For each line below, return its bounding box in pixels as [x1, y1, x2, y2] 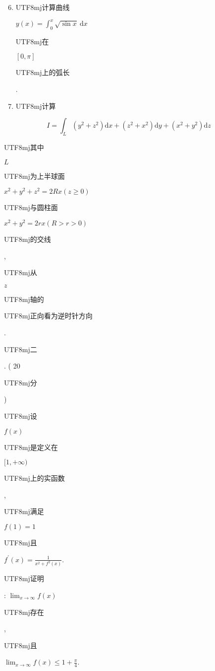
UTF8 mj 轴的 [4, 294, 44, 304]
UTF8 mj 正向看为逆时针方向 [4, 310, 93, 321]
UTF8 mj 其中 [4, 142, 44, 152]
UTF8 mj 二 [4, 344, 37, 354]
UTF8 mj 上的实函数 [4, 473, 65, 483]
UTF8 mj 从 [4, 267, 37, 278]
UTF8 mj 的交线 [4, 234, 51, 244]
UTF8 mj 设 [4, 410, 37, 421]
